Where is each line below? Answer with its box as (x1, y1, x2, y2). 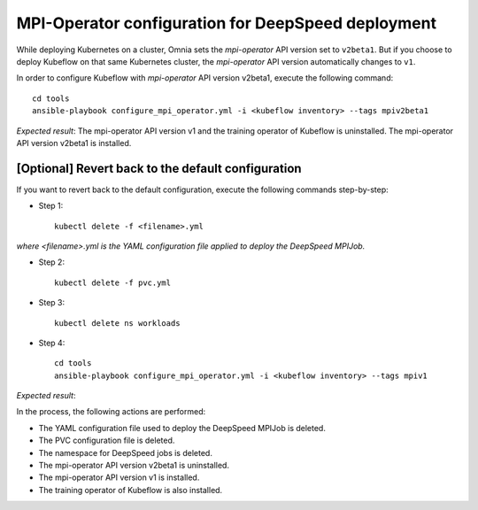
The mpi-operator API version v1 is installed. (38, 472, 200, 483)
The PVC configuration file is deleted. (38, 435, 175, 446)
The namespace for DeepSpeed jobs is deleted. (38, 447, 212, 458)
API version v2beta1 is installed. (16, 137, 132, 148)
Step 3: (38, 297, 66, 308)
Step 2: (38, 257, 66, 267)
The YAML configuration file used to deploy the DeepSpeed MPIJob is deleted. (38, 422, 327, 433)
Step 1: (38, 200, 64, 212)
